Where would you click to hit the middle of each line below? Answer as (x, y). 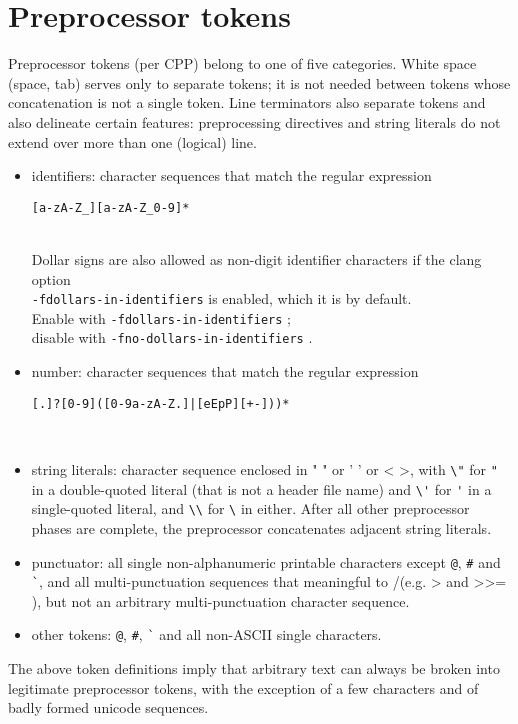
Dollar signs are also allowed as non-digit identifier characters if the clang (256, 258)
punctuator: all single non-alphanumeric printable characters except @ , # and (266, 561)
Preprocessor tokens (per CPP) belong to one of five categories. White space (242, 63)
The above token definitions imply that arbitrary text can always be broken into (254, 668)
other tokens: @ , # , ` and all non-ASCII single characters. (206, 634)
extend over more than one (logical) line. (132, 141)
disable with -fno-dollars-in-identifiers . (172, 337)
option (51, 278)
